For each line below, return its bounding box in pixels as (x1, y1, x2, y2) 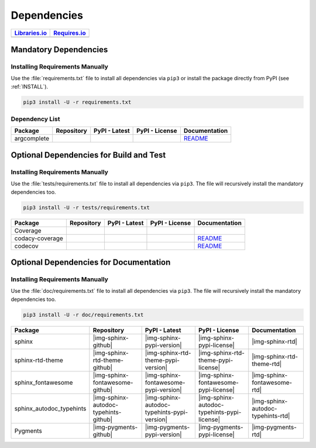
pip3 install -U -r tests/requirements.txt (23, 204, 150, 211)
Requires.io (53, 29, 86, 37)
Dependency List (11, 115, 60, 123)
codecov (14, 242, 39, 250)
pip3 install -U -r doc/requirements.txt (23, 311, 144, 318)
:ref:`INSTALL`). (11, 83, 49, 90)
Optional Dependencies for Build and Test (11, 150, 166, 160)
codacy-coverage (14, 234, 64, 242)
